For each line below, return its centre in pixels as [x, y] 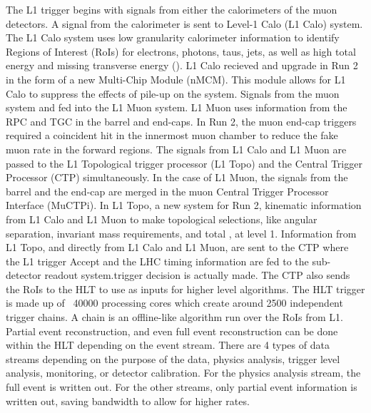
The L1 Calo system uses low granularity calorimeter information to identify [173, 37]
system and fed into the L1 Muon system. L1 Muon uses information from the [177, 107]
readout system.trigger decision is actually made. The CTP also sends [197, 275]
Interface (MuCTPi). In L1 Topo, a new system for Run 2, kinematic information [184, 205]
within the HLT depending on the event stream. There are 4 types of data [168, 345]
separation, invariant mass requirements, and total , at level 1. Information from [181, 233]
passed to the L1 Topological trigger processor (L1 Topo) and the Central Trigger [184, 163]
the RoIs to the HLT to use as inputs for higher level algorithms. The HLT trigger [185, 289]
